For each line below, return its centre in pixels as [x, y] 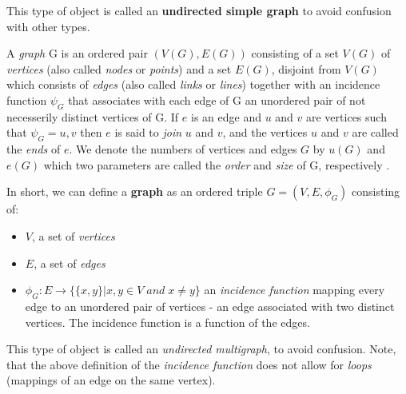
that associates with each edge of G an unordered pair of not [217, 99]
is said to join [148, 132]
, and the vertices [265, 132]
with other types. [48, 26]
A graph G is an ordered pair [77, 53]
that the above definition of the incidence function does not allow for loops [189, 364]
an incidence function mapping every [295, 290]
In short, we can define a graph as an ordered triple [135, 191]
